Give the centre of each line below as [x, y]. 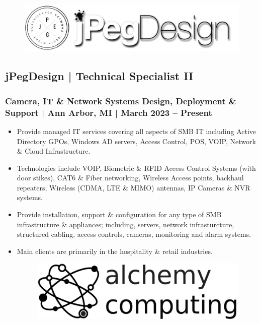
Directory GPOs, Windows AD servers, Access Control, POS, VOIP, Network [136, 141]
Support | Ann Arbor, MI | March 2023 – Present [109, 112]
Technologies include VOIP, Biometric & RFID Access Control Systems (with [136, 168]
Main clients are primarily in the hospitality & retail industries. [115, 251]
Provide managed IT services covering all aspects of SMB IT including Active [137, 131]
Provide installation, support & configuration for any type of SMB [119, 214]
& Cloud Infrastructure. [54, 151]
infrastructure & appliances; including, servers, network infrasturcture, [125, 224]
